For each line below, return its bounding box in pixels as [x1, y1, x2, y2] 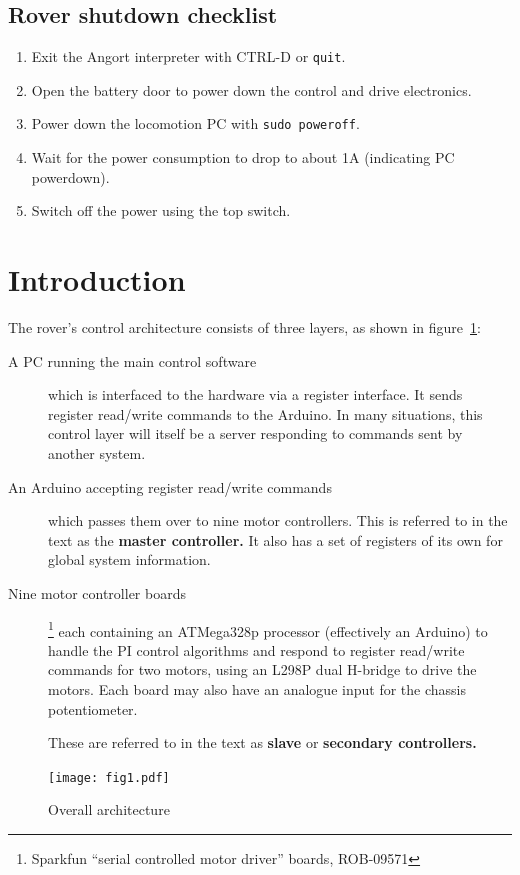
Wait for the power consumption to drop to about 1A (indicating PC [31, 147, 455, 168]
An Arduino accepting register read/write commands [8, 476, 332, 497]
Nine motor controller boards [8, 582, 186, 603]
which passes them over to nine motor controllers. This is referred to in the [48, 510, 508, 531]
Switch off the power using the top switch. [31, 200, 291, 221]
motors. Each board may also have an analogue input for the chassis [48, 678, 466, 699]
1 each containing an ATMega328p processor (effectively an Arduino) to [48, 617, 488, 641]
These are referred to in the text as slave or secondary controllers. [48, 732, 477, 753]
